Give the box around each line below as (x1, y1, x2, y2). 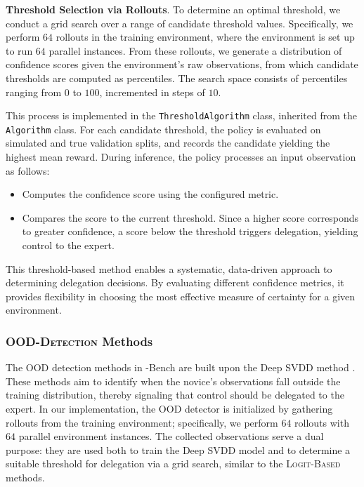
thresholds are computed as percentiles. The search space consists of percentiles (6, 70, 348, 85)
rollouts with (294, 415, 349, 429)
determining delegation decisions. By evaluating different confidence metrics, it (6, 275, 344, 290)
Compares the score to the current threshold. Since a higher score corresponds (22, 210, 359, 225)
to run (6, 43, 33, 58)
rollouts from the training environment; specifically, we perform (6, 415, 278, 429)
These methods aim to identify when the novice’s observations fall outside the (6, 373, 341, 388)
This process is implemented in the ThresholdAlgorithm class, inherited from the (6, 108, 358, 123)
